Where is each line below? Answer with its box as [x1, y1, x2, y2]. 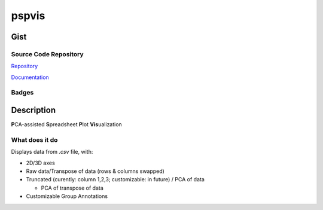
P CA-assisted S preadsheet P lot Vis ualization [11, 121, 122, 128]
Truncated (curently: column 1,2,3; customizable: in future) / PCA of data [26, 176, 205, 183]
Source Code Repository [11, 50, 84, 58]
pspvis [11, 9, 45, 22]
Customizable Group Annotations [26, 193, 108, 200]
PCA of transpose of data [41, 184, 104, 191]
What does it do [11, 135, 58, 144]
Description [11, 105, 56, 115]
